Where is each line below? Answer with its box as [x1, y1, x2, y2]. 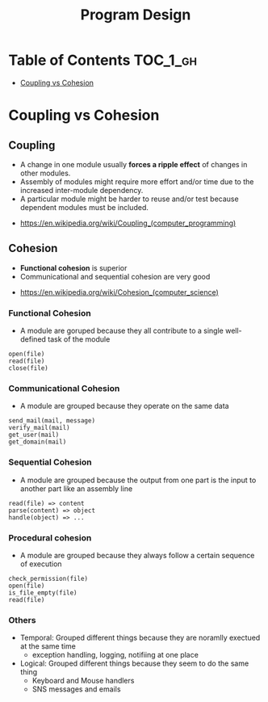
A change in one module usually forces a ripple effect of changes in [19, 159, 248, 169]
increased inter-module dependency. [19, 185, 144, 195]
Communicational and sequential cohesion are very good [19, 271, 211, 281]
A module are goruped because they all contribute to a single [19, 326, 224, 336]
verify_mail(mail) [8, 424, 70, 432]
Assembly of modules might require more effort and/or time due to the [19, 176, 254, 187]
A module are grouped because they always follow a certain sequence [19, 550, 255, 560]
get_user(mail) [8, 431, 60, 439]
